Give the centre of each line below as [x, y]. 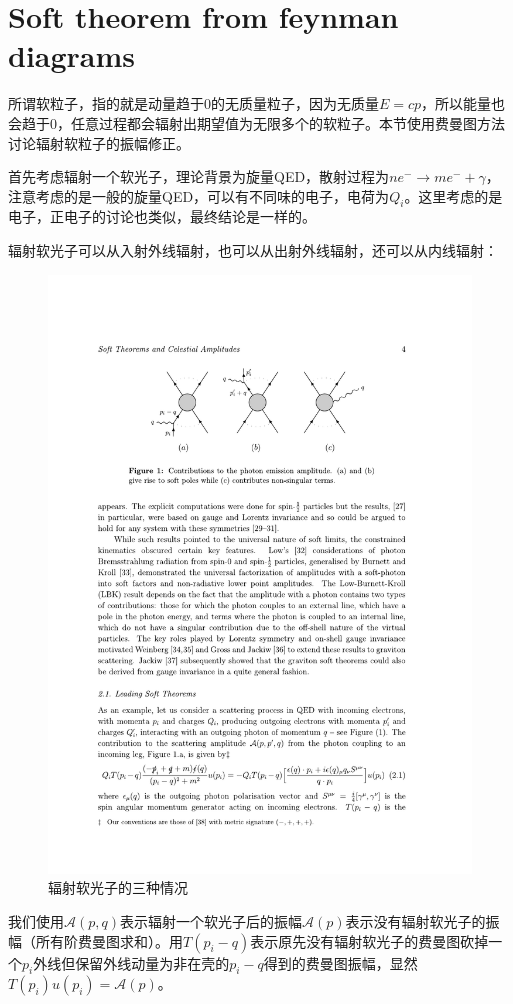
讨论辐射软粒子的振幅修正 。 [99, 142]
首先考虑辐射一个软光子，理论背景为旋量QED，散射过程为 [199, 176]
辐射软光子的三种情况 [118, 887]
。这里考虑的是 [453, 195]
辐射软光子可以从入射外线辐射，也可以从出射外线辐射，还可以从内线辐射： [253, 250]
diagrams [72, 55]
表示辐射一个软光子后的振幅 [211, 920]
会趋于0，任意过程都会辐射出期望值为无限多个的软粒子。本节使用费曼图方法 [256, 122]
